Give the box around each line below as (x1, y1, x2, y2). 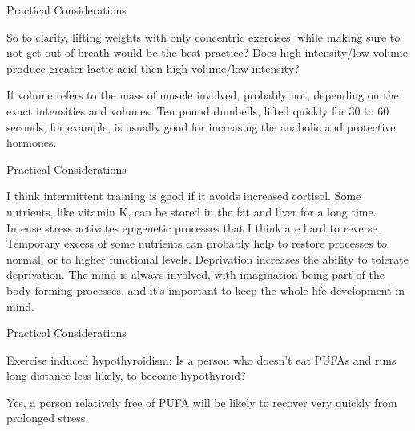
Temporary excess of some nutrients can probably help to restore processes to (6, 235, 387, 252)
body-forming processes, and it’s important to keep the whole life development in (6, 281, 405, 298)
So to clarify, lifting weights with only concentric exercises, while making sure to (6, 28, 401, 45)
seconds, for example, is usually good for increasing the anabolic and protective (6, 118, 396, 135)
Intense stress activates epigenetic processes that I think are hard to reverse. (6, 219, 381, 236)
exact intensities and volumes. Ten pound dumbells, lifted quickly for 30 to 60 (6, 102, 389, 119)
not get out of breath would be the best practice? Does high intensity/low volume (6, 44, 408, 61)
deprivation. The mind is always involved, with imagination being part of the (6, 266, 385, 283)
